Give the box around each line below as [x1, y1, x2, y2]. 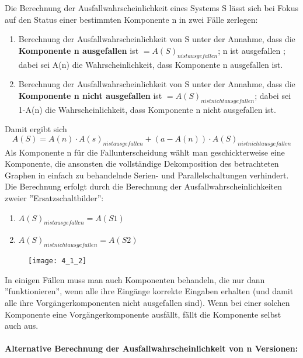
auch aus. [5, 319, 39, 332]
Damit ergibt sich [5, 123, 67, 135]
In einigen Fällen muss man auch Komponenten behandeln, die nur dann [5, 273, 265, 285]
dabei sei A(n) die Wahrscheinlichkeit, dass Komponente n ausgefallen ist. [18, 58, 283, 70]
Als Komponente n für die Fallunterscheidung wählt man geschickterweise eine [5, 146, 285, 158]
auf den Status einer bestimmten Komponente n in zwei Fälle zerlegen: [5, 13, 258, 25]
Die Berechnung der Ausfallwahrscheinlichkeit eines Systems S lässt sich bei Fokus [5, 2, 299, 13]
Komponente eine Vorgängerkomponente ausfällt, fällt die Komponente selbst [5, 308, 281, 320]
